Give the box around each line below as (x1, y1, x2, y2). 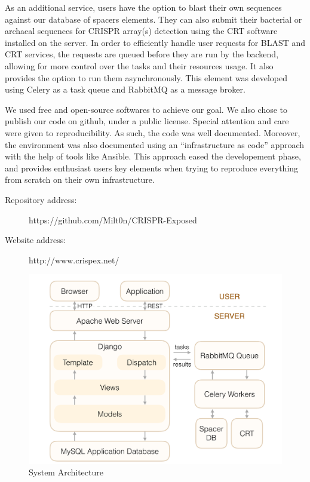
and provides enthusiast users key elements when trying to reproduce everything (5, 161, 299, 174)
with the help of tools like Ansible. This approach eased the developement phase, (5, 150, 301, 162)
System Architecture (29, 466, 103, 478)
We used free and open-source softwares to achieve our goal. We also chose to (5, 103, 288, 115)
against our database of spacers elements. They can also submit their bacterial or (5, 13, 302, 25)
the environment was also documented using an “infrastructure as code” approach (5, 138, 305, 151)
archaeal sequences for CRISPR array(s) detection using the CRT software (5, 24, 278, 37)
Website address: (5, 234, 66, 246)
